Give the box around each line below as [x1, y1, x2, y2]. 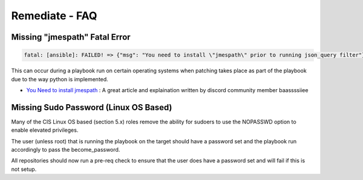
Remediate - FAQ [11, 9, 97, 22]
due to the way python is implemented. [11, 75, 108, 82]
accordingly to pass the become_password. [11, 146, 120, 153]
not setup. [11, 166, 37, 173]
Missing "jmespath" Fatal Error [11, 32, 131, 42]
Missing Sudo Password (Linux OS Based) [11, 102, 172, 113]
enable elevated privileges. [11, 126, 79, 134]
